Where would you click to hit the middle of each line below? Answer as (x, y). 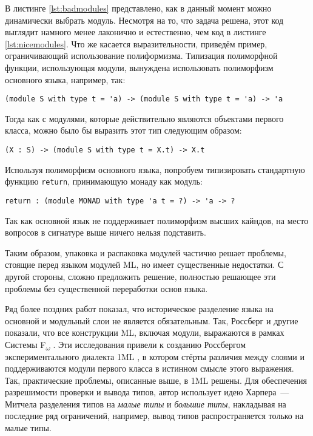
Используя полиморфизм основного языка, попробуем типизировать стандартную (155, 169)
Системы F (25, 344)
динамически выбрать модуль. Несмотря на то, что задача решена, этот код (144, 20)
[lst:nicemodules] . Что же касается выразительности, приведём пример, (136, 43)
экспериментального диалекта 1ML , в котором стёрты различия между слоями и (155, 356)
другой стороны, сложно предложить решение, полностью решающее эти (140, 276)
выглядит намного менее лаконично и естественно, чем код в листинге (136, 32)
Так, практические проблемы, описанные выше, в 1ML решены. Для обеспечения (156, 380)
